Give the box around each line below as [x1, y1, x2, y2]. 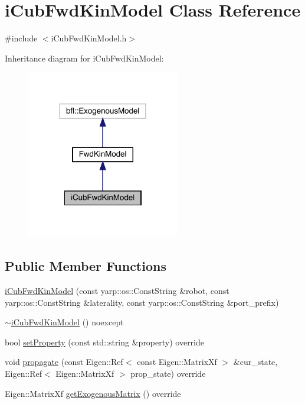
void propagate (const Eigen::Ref [5, 355, 123, 368]
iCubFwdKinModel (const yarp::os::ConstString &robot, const [5, 284, 229, 296]
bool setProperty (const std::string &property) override [5, 335, 204, 348]
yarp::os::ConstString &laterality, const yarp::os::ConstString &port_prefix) [5, 296, 279, 308]
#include [5, 32, 38, 44]
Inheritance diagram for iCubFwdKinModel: [5, 51, 164, 64]
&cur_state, [233, 355, 278, 368]
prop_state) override [130, 367, 206, 379]
